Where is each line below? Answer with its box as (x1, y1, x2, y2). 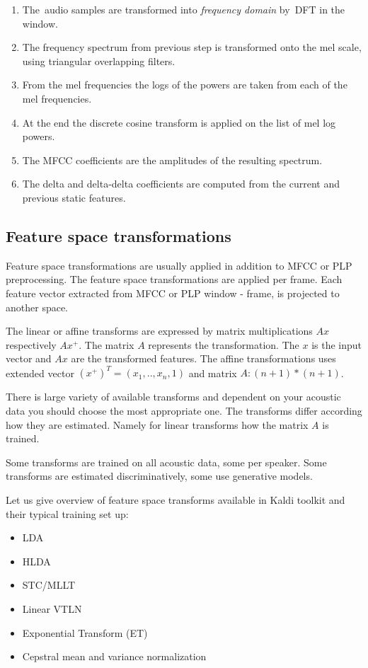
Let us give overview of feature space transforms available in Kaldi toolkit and (6, 492, 345, 507)
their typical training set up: (6, 506, 129, 521)
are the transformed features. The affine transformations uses (71, 351, 336, 366)
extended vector (6, 365, 74, 380)
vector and (6, 351, 52, 366)
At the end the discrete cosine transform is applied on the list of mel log (22, 115, 336, 129)
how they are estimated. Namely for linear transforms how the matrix (6, 417, 309, 432)
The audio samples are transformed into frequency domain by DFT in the (22, 2, 345, 16)
